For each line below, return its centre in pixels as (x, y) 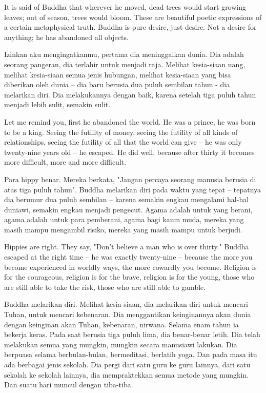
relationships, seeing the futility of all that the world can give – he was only (123, 142)
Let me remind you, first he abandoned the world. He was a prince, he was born (130, 121)
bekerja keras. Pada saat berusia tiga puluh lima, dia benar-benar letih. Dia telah (132, 334)
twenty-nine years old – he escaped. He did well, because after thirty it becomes (129, 152)
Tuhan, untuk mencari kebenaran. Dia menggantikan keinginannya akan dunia (128, 314)
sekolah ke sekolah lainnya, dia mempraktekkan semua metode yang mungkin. (127, 374)
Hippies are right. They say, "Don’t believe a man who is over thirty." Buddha (127, 247)
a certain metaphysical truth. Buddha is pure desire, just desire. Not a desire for (130, 27)
